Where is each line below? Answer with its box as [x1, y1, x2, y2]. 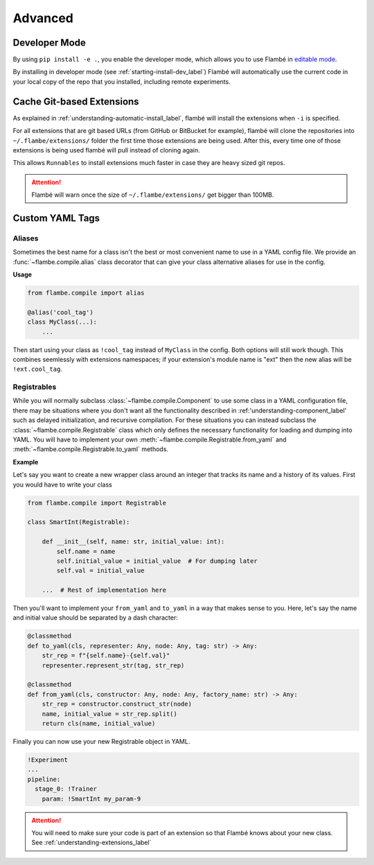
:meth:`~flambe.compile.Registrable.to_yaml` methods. [12, 445, 169, 453]
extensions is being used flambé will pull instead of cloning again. [12, 146, 200, 154]
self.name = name [56, 548, 116, 555]
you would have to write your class [12, 480, 112, 489]
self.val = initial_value [56, 567, 145, 575]
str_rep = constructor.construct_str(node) [42, 700, 192, 708]
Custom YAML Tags [12, 212, 100, 224]
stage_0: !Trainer [35, 785, 97, 793]
